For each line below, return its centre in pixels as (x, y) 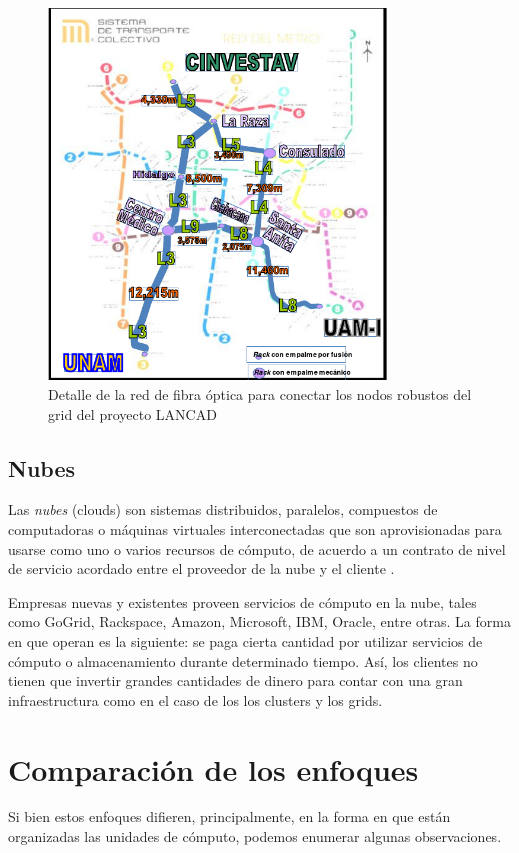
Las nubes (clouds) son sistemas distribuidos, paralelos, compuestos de (223, 509)
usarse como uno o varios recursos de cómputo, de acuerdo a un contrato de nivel (257, 548)
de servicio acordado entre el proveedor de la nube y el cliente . (201, 568)
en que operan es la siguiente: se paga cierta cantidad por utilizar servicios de (245, 640)
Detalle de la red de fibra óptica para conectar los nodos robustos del (260, 393)
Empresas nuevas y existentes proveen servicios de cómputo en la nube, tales (242, 601)
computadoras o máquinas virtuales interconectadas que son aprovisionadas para (255, 528)
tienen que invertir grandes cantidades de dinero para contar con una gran (235, 680)
